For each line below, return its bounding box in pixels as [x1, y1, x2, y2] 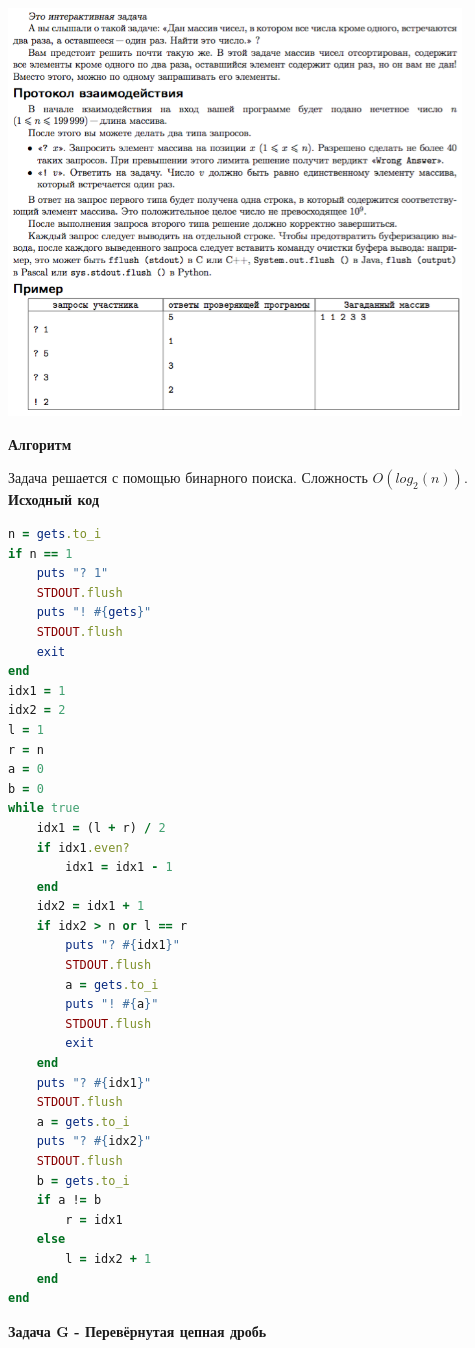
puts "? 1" [36, 566, 109, 581]
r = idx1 [65, 1212, 123, 1227]
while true [8, 801, 80, 816]
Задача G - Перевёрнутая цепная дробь [8, 1320, 267, 1341]
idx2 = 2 [8, 703, 66, 718]
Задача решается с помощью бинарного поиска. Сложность [8, 467, 368, 488]
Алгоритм [8, 433, 72, 454]
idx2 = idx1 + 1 [36, 899, 145, 914]
